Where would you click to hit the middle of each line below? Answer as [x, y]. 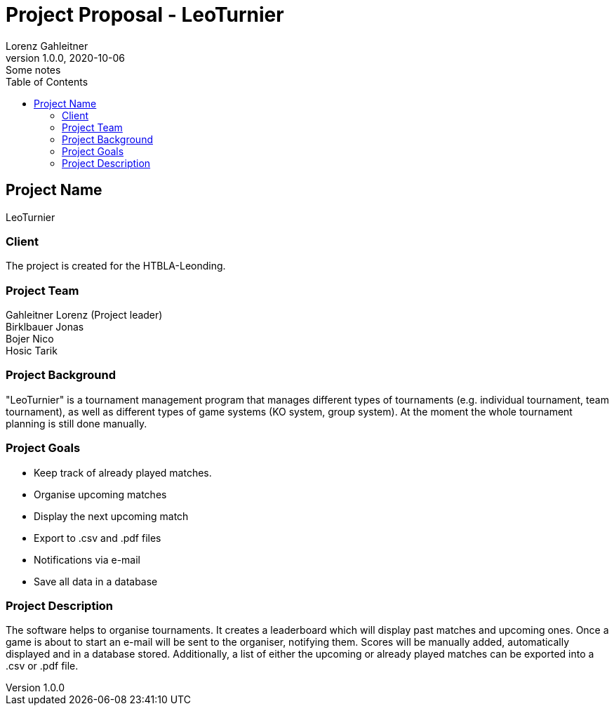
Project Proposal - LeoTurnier [145, 15]
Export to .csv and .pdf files [98, 538]
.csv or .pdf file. [42, 666]
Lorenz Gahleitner [47, 46]
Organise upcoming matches [100, 494]
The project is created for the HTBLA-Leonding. [116, 266]
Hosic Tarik [32, 351]
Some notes [33, 69]
